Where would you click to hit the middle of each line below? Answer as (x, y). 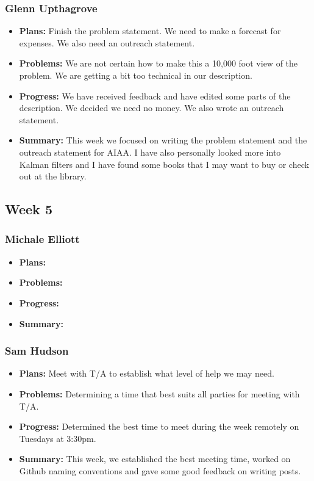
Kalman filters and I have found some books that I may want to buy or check (164, 164)
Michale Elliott (42, 239)
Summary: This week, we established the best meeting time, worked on (155, 459)
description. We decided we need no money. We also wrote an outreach (152, 108)
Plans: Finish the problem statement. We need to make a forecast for (150, 31)
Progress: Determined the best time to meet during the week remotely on (159, 426)
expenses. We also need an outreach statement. (107, 42)
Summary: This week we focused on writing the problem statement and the (163, 140)
